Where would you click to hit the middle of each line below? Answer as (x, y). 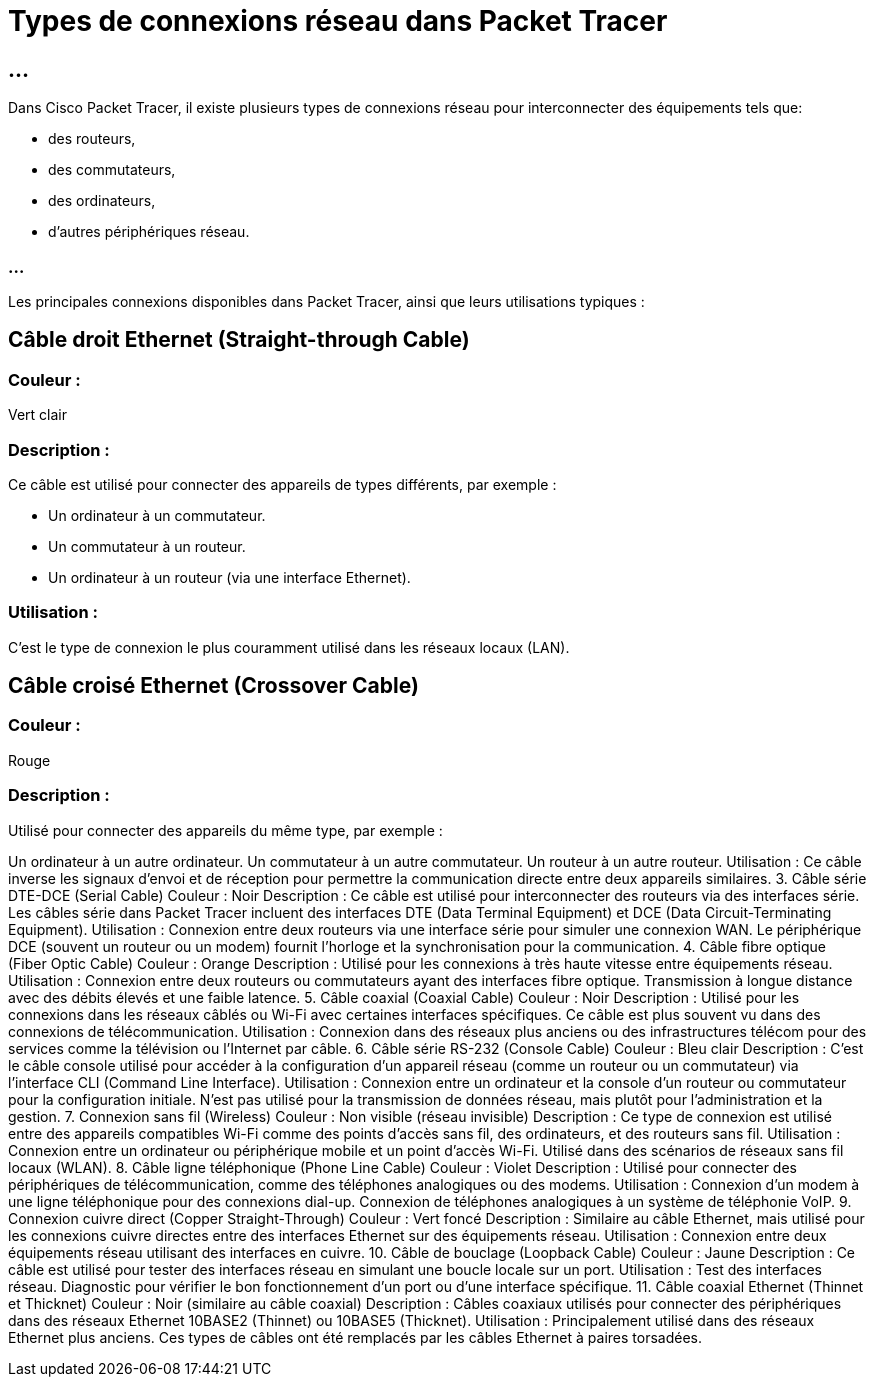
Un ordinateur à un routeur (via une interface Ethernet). (229, 577)
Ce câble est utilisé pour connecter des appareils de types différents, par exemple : (282, 484)
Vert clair (38, 415)
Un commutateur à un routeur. (147, 546)
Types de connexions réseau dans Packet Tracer (338, 21)
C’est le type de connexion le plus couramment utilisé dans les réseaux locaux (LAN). (289, 647)
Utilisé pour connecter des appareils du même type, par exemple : (225, 830)
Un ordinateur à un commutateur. (157, 515)
